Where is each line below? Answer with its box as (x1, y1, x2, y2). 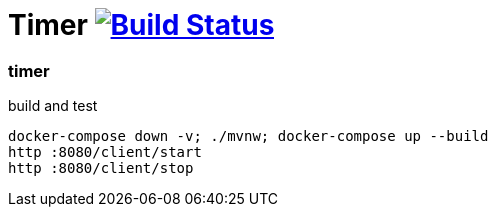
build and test (8, 97, 98, 115)
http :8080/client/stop (8, 160, 194, 177)
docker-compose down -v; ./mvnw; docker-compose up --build (8, 128, 489, 145)
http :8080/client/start (8, 144, 202, 161)
